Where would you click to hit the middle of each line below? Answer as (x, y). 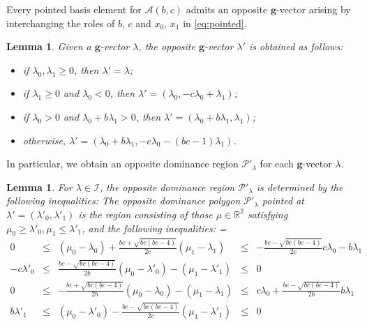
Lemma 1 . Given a (49, 46)
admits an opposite (227, 9)
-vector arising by (313, 9)
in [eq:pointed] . (215, 23)
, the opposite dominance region (167, 187)
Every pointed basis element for (74, 9)
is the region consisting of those (145, 214)
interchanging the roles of (61, 23)
